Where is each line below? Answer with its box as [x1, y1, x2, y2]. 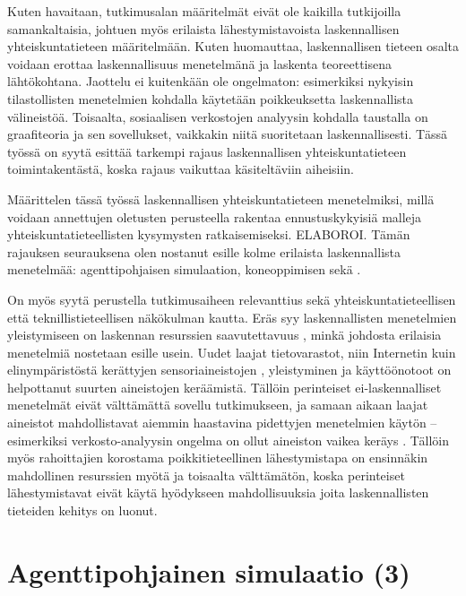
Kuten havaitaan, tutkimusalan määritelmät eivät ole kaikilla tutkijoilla [7, 2, 401, 20]
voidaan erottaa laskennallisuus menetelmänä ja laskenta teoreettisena [7, 54, 393, 73]
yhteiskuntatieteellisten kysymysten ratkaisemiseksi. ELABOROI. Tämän [7, 225, 410, 244]
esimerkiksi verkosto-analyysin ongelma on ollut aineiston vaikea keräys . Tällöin [7, 430, 449, 449]
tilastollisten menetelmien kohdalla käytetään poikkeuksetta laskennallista [7, 89, 414, 108]
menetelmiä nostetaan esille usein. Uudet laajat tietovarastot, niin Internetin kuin [7, 342, 456, 361]
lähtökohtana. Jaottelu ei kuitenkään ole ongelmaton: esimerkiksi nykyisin [7, 72, 414, 91]
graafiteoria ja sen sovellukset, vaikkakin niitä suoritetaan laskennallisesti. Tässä [7, 125, 447, 143]
